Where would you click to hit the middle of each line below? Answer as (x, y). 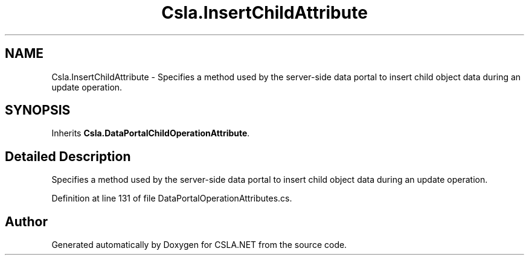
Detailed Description (68, 156)
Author (26, 221)
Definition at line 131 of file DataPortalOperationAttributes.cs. (172, 198)
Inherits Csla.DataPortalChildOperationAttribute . (151, 133)
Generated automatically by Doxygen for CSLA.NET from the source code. (199, 245)
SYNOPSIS (38, 110)
